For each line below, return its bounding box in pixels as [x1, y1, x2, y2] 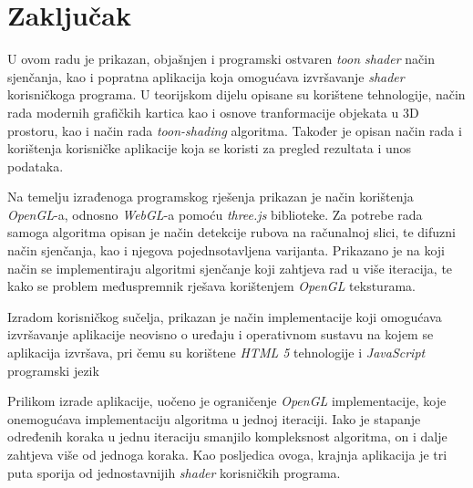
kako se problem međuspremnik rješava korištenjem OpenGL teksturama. [7, 276, 416, 296]
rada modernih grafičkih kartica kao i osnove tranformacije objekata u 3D [7, 102, 419, 121]
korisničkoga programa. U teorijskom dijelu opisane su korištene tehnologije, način [7, 85, 466, 104]
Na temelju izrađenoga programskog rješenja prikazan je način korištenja [7, 187, 414, 206]
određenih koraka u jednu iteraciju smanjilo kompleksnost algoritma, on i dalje [7, 427, 447, 446]
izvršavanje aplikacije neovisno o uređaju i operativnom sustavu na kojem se [7, 325, 434, 344]
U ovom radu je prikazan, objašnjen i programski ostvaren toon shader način [7, 49, 435, 68]
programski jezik [7, 360, 99, 379]
